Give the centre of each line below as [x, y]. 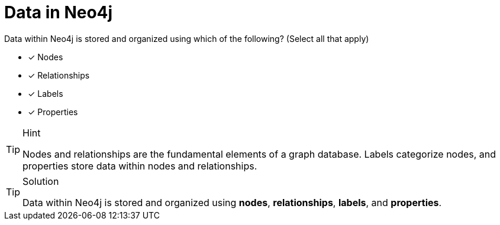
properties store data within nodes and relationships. [140, 166]
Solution [41, 181]
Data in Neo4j [59, 12]
